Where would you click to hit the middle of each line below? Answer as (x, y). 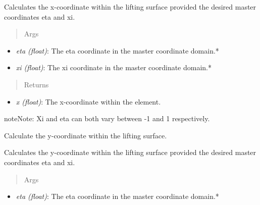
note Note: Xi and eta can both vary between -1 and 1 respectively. (107, 118)
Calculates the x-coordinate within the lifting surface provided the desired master (130, 7)
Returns (36, 84)
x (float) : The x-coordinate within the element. (88, 101)
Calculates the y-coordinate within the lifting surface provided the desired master (130, 152)
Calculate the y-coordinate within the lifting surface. (86, 135)
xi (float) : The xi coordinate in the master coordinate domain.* (114, 67)
